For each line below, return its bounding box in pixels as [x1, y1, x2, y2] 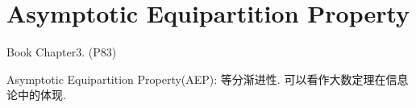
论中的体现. [6, 86, 66, 103]
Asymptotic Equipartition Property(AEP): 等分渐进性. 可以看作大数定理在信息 [6, 70, 409, 87]
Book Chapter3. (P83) [6, 44, 117, 60]
